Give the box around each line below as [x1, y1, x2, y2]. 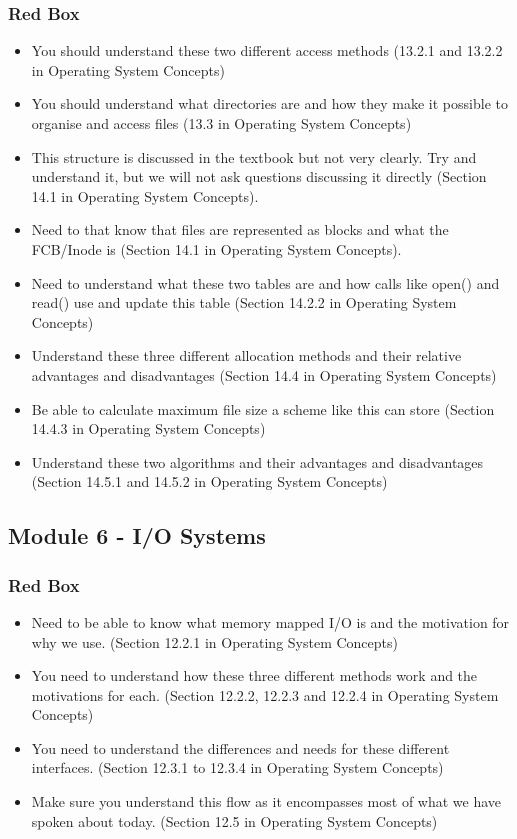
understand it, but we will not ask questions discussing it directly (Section [31, 166, 487, 187]
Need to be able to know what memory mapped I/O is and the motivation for [31, 611, 510, 632]
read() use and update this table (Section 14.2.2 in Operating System [31, 292, 457, 313]
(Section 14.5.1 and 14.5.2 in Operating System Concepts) [31, 471, 388, 492]
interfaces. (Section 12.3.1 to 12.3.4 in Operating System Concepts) [31, 757, 444, 778]
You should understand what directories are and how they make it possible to [31, 93, 508, 114]
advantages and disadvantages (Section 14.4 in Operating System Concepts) [31, 364, 497, 385]
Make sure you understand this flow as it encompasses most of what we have [31, 791, 502, 812]
